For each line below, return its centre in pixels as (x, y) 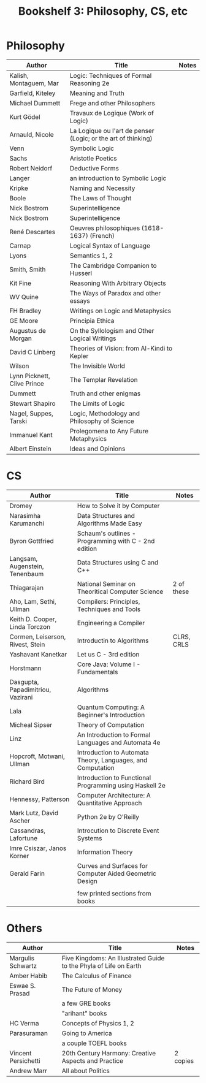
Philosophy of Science (102, 421)
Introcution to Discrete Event (118, 830)
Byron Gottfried (32, 541)
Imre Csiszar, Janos (38, 848)
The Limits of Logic (97, 403)
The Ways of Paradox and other (115, 293)
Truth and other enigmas (105, 393)
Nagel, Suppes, (32, 413)
